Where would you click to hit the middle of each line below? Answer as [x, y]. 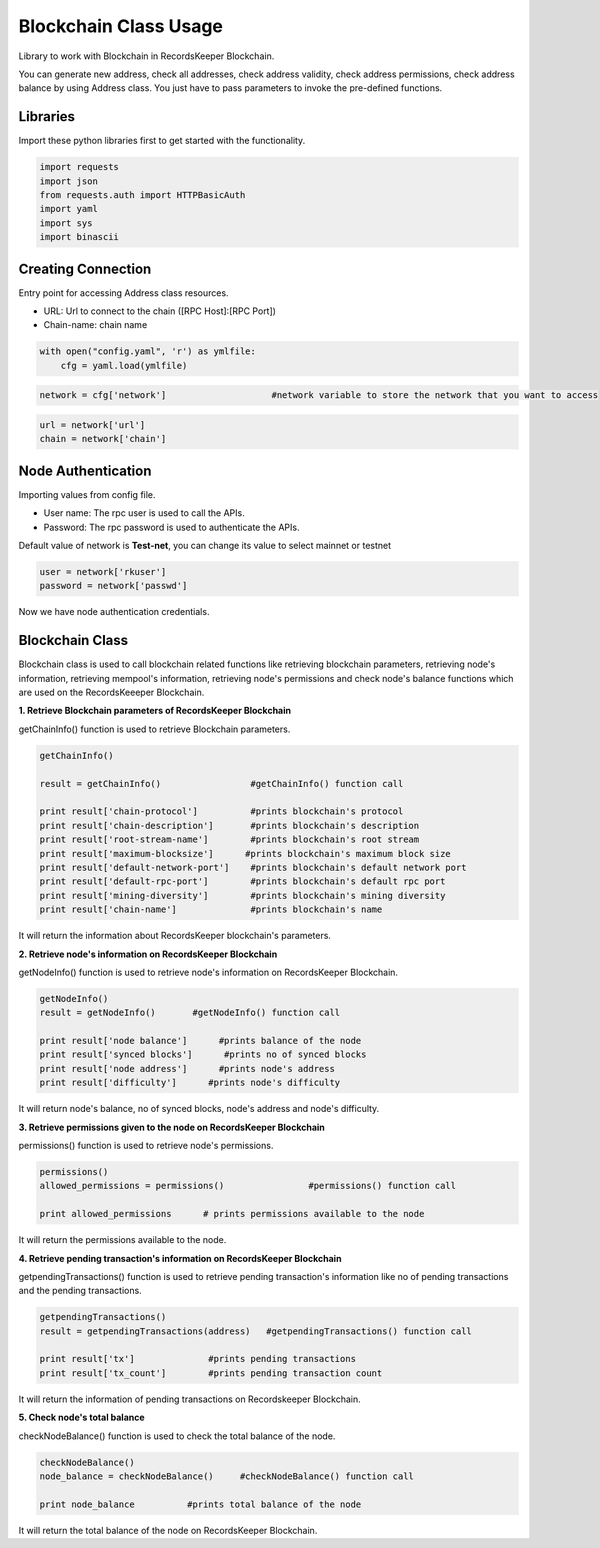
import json [69, 181]
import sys [66, 223]
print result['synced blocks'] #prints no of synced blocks [203, 1054]
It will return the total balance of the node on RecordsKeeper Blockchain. [168, 1530]
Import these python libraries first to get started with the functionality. [162, 141]
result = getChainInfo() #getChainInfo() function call [221, 783]
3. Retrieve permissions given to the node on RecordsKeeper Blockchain [171, 1127]
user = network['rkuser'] [103, 572]
